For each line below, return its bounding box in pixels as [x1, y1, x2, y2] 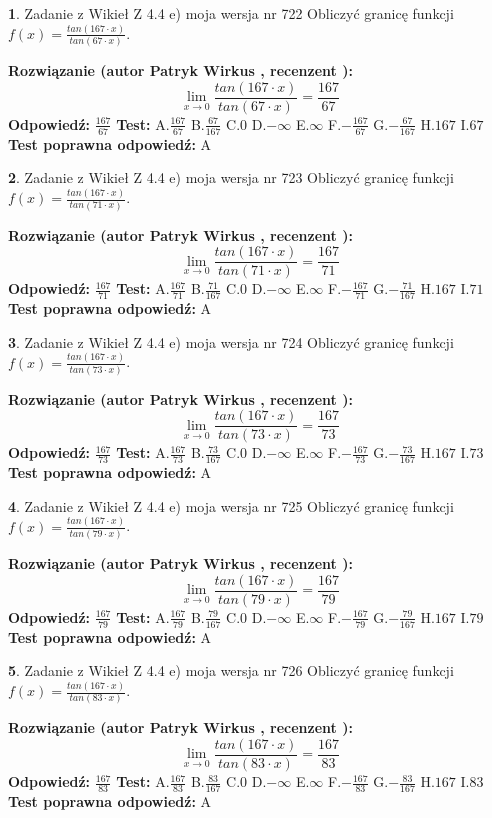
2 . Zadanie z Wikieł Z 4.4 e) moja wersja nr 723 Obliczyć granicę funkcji [8, 167, 454, 188]
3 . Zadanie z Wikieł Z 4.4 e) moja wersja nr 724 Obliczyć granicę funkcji [8, 331, 454, 352]
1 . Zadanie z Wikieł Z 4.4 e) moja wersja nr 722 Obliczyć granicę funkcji [8, 3, 454, 23]
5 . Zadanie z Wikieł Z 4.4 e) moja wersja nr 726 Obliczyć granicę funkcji [8, 660, 454, 681]
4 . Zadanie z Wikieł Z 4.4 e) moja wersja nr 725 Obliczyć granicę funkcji [8, 495, 454, 516]
